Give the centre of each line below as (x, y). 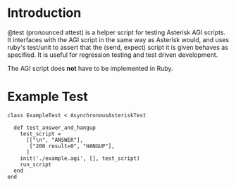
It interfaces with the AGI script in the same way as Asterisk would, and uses (118, 39)
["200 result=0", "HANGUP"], (72, 146)
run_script (36, 164)
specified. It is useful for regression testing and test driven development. (113, 55)
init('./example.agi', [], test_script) (80, 158)
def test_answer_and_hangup (55, 128)
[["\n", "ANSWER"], (54, 140)
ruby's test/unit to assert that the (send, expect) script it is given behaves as (118, 47)
